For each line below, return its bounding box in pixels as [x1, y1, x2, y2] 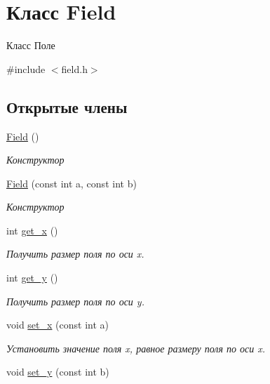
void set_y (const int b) [6, 364, 109, 379]
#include [6, 61, 46, 76]
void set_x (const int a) [6, 317, 109, 332]
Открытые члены [6, 95, 128, 117]
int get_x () [6, 223, 58, 237]
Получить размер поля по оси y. [6, 293, 144, 308]
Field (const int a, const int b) [6, 176, 137, 190]
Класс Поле [6, 38, 55, 53]
